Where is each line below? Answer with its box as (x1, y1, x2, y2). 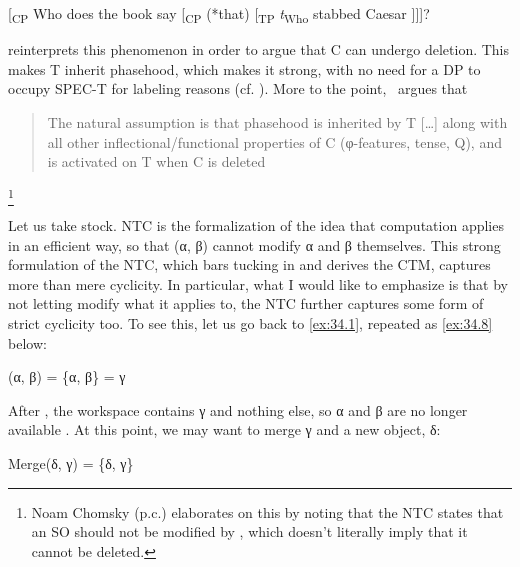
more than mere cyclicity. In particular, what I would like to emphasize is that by (8, 273, 509, 294)
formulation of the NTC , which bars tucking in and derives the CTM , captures (8, 254, 491, 275)
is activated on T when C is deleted (47, 151, 266, 172)
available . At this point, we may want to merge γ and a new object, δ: (8, 419, 441, 440)
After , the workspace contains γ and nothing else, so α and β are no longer (8, 399, 468, 420)
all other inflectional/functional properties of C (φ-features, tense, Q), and (47, 131, 502, 152)
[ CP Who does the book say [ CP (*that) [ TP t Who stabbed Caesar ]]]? (8, 3, 430, 26)
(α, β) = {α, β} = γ (8, 366, 126, 387)
